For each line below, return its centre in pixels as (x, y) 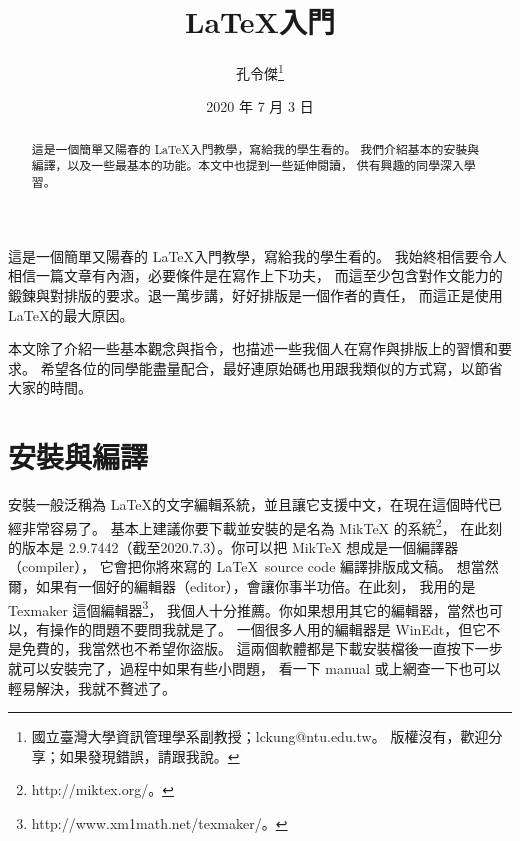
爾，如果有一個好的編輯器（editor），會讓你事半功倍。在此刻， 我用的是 (242, 586)
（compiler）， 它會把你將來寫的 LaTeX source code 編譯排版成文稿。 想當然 (253, 566)
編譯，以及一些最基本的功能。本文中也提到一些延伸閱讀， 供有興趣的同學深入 (247, 165)
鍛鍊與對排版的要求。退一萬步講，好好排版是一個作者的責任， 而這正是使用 (255, 294)
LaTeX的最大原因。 (71, 314)
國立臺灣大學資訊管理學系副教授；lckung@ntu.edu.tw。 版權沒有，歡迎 (260, 736)
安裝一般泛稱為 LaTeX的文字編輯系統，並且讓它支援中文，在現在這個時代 (248, 504)
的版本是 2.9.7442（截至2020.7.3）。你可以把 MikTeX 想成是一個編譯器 (233, 546)
